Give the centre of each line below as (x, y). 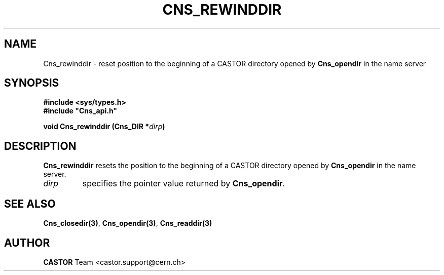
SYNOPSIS (32, 83)
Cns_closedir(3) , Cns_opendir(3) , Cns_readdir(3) (128, 223)
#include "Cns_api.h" (80, 111)
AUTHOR (27, 243)
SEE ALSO (30, 204)
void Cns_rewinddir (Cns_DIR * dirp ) (104, 127)
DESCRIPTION (40, 146)
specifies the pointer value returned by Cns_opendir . (184, 184)
